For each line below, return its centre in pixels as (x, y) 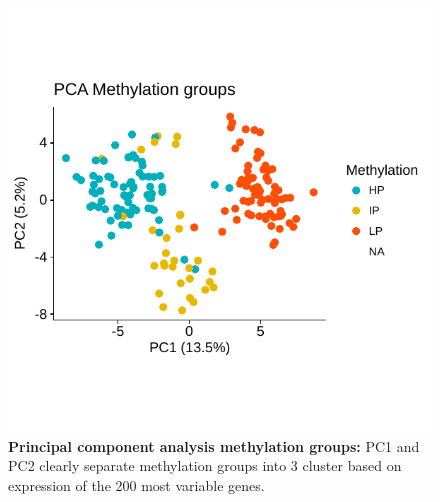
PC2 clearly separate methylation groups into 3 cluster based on (205, 465)
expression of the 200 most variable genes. (136, 484)
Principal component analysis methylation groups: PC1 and (214, 445)
